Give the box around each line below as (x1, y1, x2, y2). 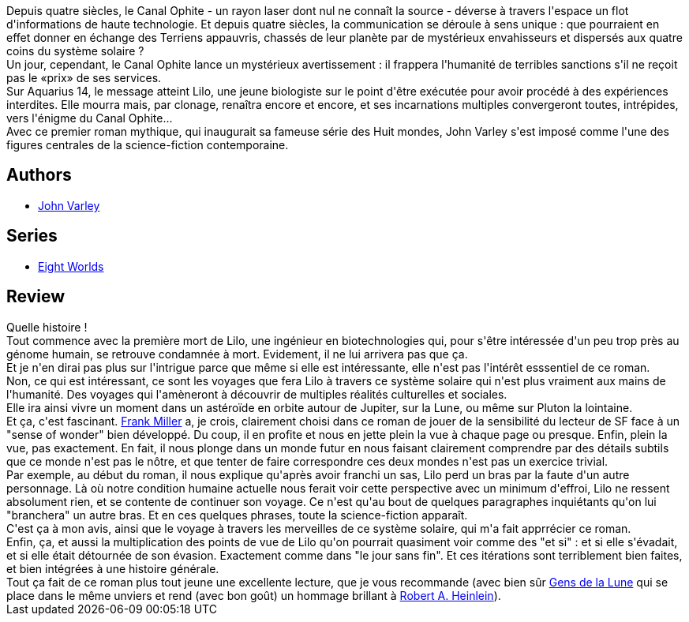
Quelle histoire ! (6, 320, 88, 334)
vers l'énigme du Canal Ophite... (6, 111, 173, 125)
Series (6, 226, 58, 246)
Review (6, 287, 66, 307)
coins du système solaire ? (6, 44, 144, 58)
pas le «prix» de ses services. (6, 71, 162, 84)
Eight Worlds (38, 259, 104, 273)
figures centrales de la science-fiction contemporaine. (6, 138, 289, 152)
